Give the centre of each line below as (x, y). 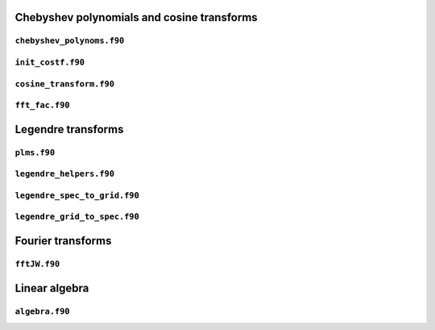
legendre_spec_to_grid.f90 (77, 195)
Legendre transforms (69, 129)
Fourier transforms (63, 241)
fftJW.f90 (37, 264)
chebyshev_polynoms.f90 (70, 41)
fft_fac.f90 (42, 105)
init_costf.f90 (50, 62)
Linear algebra (52, 288)
